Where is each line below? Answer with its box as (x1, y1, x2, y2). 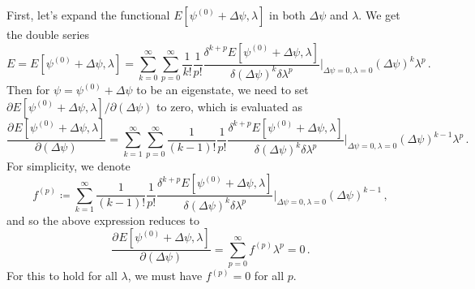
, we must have (127, 267, 203, 284)
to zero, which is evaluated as (156, 97, 302, 114)
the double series (6, 26, 90, 42)
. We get (358, 6, 400, 23)
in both (269, 6, 306, 23)
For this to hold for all (6, 267, 118, 284)
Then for (6, 81, 50, 98)
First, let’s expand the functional (6, 6, 170, 23)
